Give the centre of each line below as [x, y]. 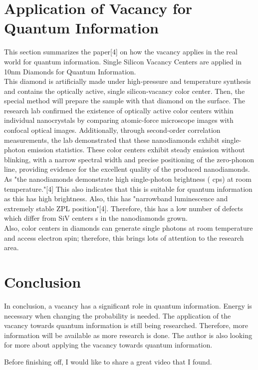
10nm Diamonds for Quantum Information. [70, 71]
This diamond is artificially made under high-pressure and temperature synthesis [128, 81]
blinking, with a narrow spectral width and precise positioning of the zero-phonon [129, 159]
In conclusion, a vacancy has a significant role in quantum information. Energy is [128, 305]
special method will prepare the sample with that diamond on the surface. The [125, 101]
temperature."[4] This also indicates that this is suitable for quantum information [128, 188]
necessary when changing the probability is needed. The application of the [118, 315]
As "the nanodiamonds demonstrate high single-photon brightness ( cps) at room [128, 179]
